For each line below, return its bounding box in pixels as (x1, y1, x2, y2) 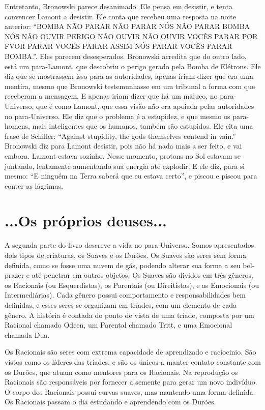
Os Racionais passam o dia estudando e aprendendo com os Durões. (5, 396, 216, 407)
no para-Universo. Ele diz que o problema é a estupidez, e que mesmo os (5, 110, 230, 121)
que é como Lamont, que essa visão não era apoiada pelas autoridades (36, 100, 254, 111)
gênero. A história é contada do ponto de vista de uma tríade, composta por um (5, 309, 254, 320)
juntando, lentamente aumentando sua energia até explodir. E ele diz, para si (5, 160, 245, 171)
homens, (5, 121, 30, 131)
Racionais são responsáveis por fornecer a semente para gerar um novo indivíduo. (5, 376, 257, 387)
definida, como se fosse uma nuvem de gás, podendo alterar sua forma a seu (5, 259, 241, 270)
